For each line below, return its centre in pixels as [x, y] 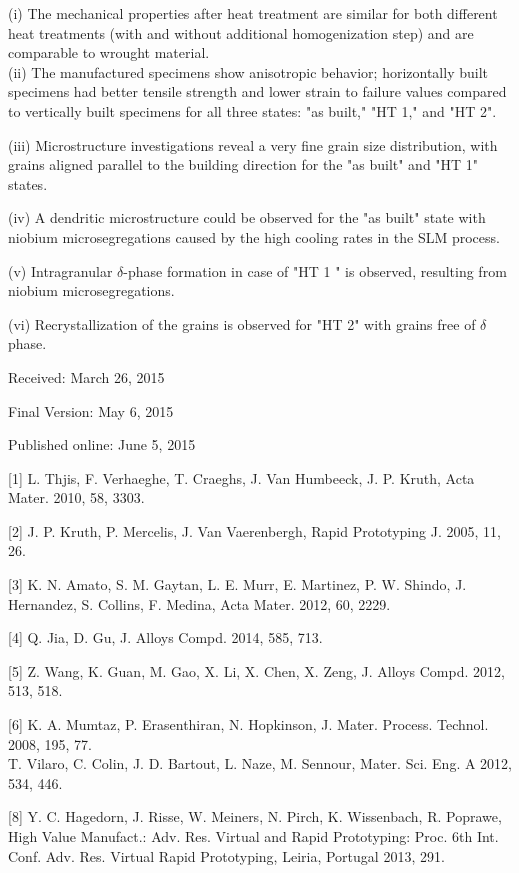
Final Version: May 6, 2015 [91, 410]
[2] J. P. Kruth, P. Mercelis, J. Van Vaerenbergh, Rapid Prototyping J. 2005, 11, [254, 530]
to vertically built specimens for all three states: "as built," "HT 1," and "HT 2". [252, 110]
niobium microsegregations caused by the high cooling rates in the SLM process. [254, 236]
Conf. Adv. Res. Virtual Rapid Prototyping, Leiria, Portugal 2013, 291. [226, 855]
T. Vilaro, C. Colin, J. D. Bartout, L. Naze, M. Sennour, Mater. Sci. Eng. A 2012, [260, 763]
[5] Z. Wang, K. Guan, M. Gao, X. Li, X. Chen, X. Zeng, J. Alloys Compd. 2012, [256, 670]
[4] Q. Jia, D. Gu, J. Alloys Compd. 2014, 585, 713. [165, 637]
